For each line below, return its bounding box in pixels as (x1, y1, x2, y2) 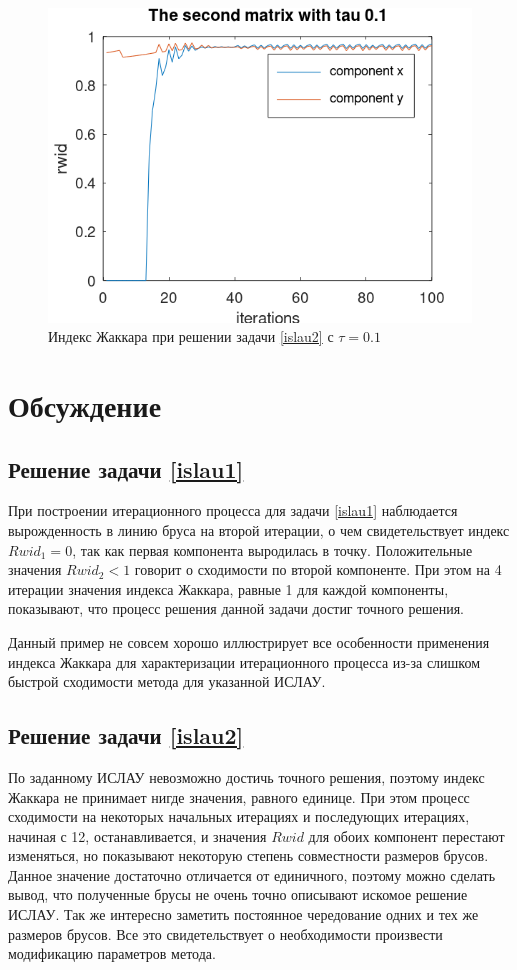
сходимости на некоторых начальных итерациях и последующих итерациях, (8, 806, 470, 827)
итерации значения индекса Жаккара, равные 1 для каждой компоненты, (8, 578, 449, 599)
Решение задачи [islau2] (8, 720, 244, 751)
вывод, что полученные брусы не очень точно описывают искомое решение (8, 884, 468, 905)
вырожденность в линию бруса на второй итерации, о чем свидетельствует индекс (8, 519, 510, 540)
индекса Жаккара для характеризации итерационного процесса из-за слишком (8, 651, 481, 672)
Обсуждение (8, 384, 162, 425)
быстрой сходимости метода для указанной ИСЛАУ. (8, 671, 326, 692)
